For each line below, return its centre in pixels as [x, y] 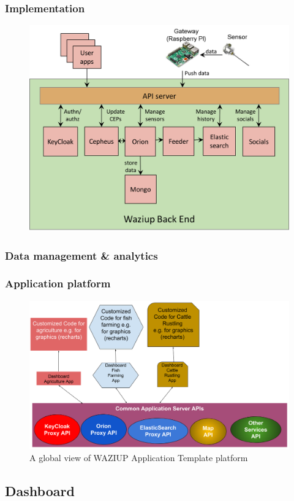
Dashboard [40, 490]
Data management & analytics [81, 255]
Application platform [58, 283]
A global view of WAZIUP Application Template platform [139, 457]
